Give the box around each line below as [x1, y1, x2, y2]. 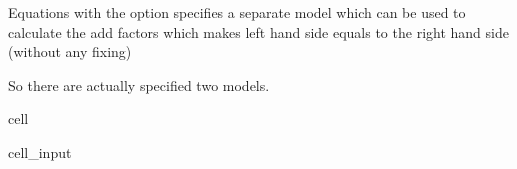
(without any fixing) [8, 41, 132, 62]
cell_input [8, 141, 72, 162]
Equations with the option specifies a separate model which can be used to [8, 2, 466, 22]
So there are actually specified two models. [8, 74, 270, 95]
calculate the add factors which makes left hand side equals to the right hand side [8, 21, 509, 42]
